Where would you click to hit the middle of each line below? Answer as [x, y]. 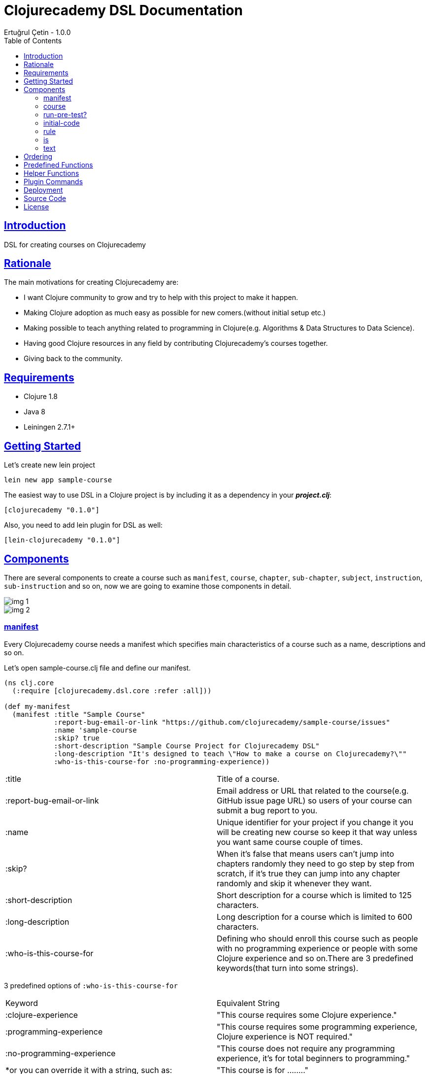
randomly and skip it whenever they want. [294, 883]
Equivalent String [248, 1003]
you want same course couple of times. [290, 842]
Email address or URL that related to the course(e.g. [313, 790]
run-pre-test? [65, 114]
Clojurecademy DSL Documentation [123, 10]
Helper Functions [51, 173]
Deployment [43, 190]
